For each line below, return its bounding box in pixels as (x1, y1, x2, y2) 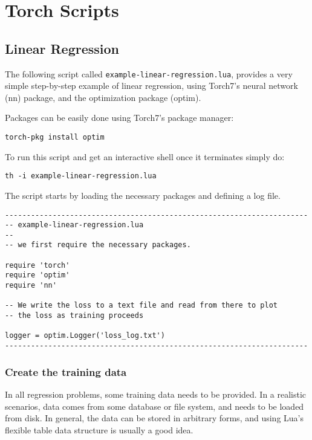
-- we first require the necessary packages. (5, 241, 191, 250)
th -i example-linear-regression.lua (5, 172, 157, 181)
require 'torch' (5, 260, 70, 270)
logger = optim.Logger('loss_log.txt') (5, 331, 165, 340)
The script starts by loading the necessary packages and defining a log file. (5, 189, 281, 201)
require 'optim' (5, 271, 70, 280)
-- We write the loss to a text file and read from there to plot (5, 301, 278, 310)
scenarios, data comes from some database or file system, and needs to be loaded (5, 400, 304, 412)
